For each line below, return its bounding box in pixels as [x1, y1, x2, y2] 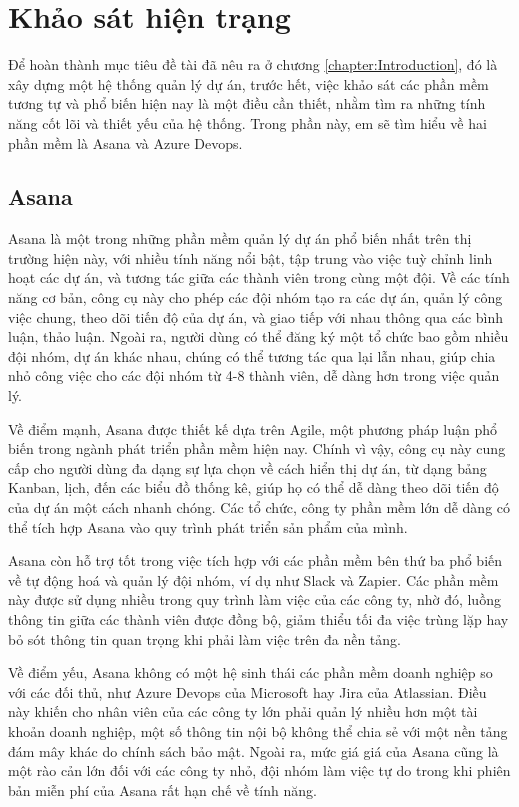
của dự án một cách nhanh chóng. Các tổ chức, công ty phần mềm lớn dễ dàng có [8, 497, 511, 518]
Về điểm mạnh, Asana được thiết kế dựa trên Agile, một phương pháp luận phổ [8, 418, 497, 439]
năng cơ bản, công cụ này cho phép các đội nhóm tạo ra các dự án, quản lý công [8, 287, 503, 308]
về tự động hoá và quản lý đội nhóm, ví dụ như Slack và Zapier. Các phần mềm [8, 569, 499, 590]
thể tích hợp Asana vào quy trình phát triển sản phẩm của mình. [8, 516, 408, 537]
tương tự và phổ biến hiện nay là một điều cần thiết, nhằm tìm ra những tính [8, 93, 486, 114]
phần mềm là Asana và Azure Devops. [8, 132, 243, 153]
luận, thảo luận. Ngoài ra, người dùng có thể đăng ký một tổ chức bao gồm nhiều [8, 326, 509, 347]
